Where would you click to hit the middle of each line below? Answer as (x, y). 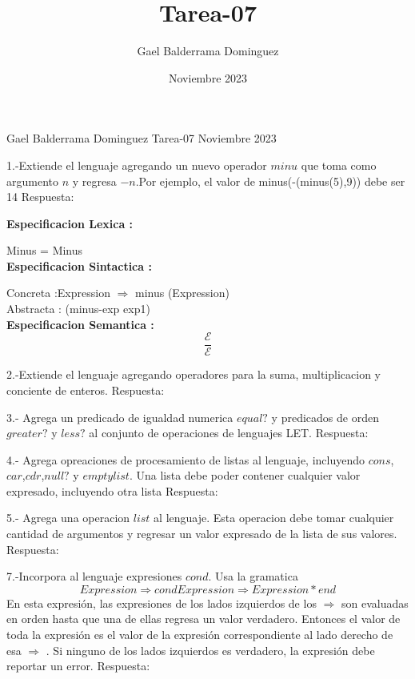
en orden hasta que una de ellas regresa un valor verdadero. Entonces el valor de (204, 619)
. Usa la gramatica (253, 576)
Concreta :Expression (58, 293)
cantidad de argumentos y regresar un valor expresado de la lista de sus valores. (202, 534)
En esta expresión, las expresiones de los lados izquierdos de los (162, 603)
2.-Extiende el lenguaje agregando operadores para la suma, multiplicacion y (194, 374)
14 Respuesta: (40, 197)
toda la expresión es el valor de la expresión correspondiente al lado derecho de (200, 635)
